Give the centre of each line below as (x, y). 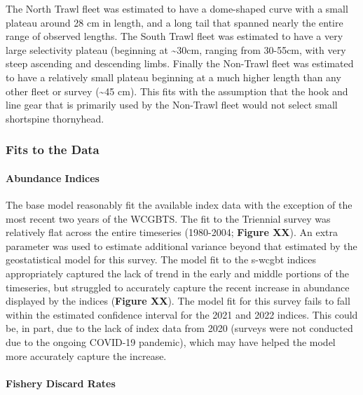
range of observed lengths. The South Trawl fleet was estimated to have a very (174, 36)
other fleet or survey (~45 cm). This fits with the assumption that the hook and (177, 91)
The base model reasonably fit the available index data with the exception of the (179, 204)
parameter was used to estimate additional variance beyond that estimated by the (181, 245)
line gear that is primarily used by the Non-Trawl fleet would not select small (172, 105)
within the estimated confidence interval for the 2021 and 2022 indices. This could (182, 314)
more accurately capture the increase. (86, 355)
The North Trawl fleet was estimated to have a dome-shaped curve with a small (177, 8)
